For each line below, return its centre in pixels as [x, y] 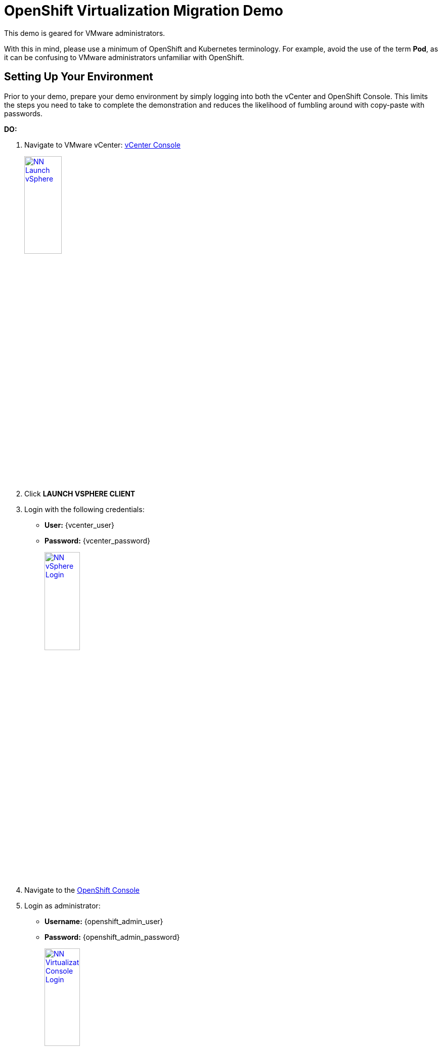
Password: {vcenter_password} [98, 541]
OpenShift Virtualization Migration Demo [144, 11]
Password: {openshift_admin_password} [112, 937]
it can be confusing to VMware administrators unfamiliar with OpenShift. [124, 57]
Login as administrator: [62, 905]
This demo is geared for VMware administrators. [85, 33]
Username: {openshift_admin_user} [104, 921]
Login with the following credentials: [84, 510]
